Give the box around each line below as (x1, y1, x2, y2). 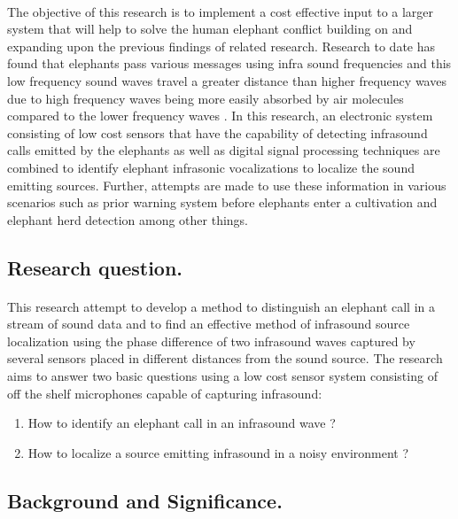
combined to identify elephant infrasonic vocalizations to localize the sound (7, 158, 415, 176)
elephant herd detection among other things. (7, 210, 249, 229)
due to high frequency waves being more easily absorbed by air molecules (7, 89, 404, 107)
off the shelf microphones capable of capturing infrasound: (7, 383, 322, 402)
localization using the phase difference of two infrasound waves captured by (7, 331, 415, 350)
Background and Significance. (7, 486, 283, 514)
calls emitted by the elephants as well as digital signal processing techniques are (7, 141, 440, 159)
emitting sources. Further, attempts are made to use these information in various (7, 175, 446, 194)
